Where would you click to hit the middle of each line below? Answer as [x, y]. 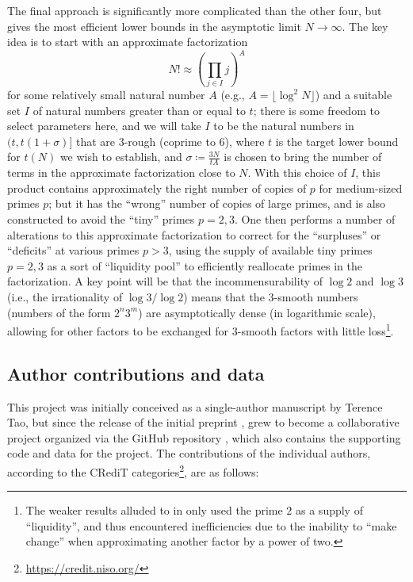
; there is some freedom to [316, 110]
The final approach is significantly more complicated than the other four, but [195, 10]
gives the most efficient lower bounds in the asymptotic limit [154, 26]
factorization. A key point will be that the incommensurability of [165, 281]
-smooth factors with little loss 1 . [315, 329]
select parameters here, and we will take [104, 126]
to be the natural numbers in [284, 126]
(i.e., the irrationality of [65, 296]
